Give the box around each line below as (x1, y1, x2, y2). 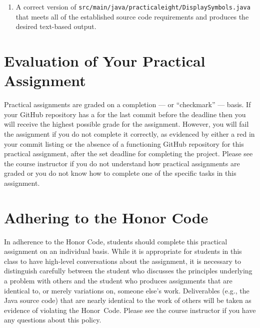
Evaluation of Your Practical (4, 51, 205, 71)
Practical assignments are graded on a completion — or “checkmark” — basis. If (4, 99, 251, 110)
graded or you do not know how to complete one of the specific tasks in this (4, 168, 236, 178)
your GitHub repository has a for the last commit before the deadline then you (4, 109, 246, 119)
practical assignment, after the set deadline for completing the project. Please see (4, 148, 253, 159)
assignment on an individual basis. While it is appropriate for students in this (4, 246, 242, 256)
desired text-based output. (15, 21, 96, 32)
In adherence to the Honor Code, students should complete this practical (4, 236, 227, 246)
